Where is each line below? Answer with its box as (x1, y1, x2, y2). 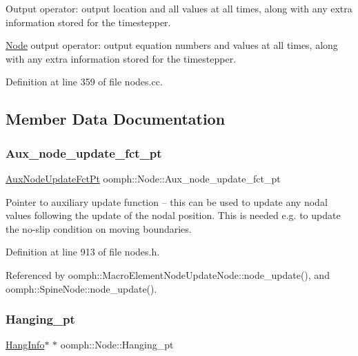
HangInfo (6, 337, 45, 352)
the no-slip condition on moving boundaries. (6, 221, 192, 235)
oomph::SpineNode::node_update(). (6, 281, 157, 295)
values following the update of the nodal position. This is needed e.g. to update (6, 208, 341, 222)
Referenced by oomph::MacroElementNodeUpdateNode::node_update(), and (6, 267, 330, 282)
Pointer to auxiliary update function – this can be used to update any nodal (6, 194, 328, 209)
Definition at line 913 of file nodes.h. (6, 244, 160, 259)
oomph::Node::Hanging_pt (60, 337, 174, 352)
